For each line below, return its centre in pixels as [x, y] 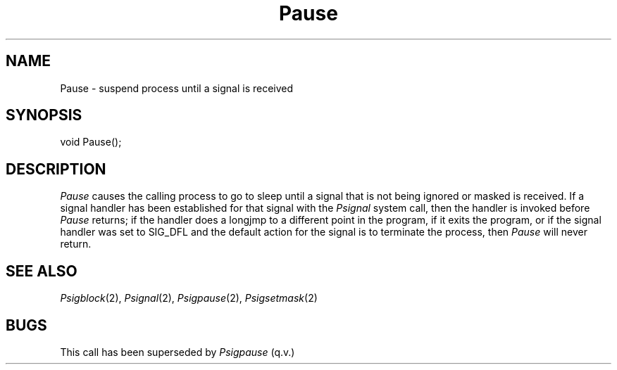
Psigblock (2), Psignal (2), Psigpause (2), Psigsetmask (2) [189, 298]
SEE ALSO [42, 271]
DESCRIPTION [56, 169]
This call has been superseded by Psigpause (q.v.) [177, 352]
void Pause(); [91, 142]
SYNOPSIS [44, 115]
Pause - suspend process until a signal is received [177, 88]
